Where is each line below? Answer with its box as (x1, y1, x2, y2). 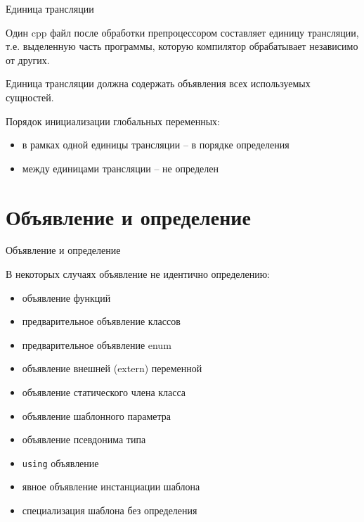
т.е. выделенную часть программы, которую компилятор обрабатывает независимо (6, 39, 358, 53)
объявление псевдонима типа (22, 432, 146, 447)
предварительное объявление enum (22, 337, 171, 352)
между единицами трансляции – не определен (22, 160, 219, 175)
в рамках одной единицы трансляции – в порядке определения (22, 137, 290, 152)
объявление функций (22, 290, 111, 305)
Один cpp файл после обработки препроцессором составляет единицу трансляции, (6, 25, 359, 39)
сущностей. (6, 89, 54, 104)
